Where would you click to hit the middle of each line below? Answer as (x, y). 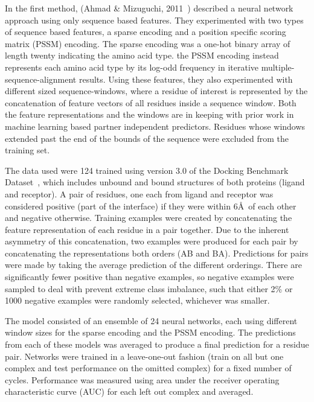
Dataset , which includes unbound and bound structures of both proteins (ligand (155, 182)
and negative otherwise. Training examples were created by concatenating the (149, 218)
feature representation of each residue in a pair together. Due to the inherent (147, 229)
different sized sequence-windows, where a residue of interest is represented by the (156, 91)
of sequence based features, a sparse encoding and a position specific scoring (146, 32)
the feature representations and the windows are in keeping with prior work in (149, 114)
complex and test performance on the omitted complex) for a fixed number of (148, 368)
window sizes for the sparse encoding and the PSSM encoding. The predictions (150, 332)
